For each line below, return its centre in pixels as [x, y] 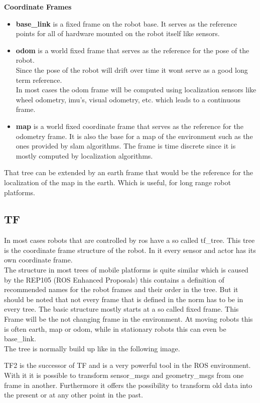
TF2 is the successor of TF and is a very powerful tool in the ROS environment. [127, 365]
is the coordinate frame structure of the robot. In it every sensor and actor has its [130, 250]
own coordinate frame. [38, 260]
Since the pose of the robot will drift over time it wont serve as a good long [132, 70]
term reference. [39, 80]
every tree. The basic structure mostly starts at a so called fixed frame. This [121, 309]
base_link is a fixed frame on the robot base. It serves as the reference [126, 23]
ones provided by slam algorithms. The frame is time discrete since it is [126, 146]
